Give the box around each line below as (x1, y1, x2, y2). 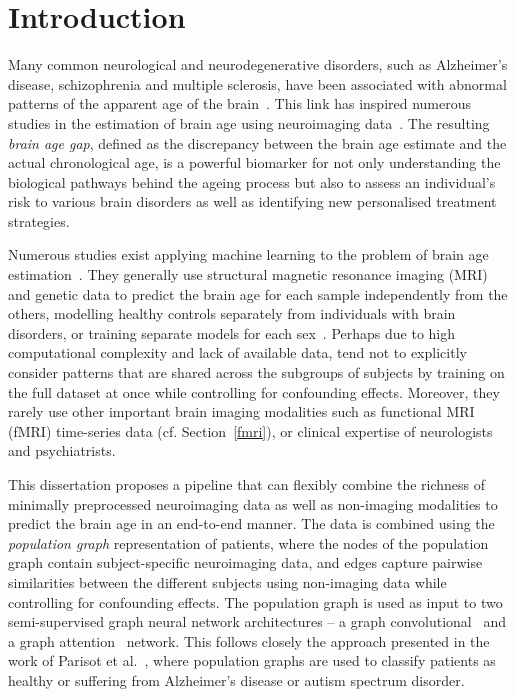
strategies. (8, 210, 70, 231)
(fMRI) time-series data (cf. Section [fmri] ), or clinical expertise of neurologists (8, 420, 493, 441)
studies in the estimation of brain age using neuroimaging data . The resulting (8, 112, 490, 133)
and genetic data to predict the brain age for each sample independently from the (8, 283, 508, 304)
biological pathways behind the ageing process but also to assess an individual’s (8, 171, 496, 192)
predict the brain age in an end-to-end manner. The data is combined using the (8, 513, 495, 534)
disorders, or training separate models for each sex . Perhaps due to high (8, 322, 456, 343)
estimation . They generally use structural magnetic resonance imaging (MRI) (8, 264, 488, 285)
